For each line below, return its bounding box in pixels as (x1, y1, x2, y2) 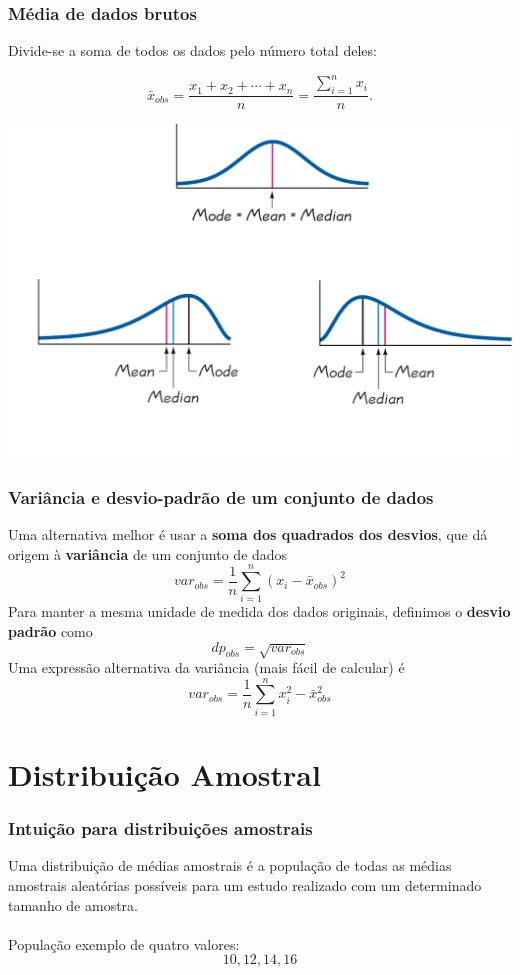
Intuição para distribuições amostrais (8, 816, 313, 841)
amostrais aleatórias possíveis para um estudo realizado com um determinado (8, 874, 482, 895)
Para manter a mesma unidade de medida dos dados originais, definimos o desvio (8, 601, 511, 622)
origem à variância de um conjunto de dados (8, 543, 288, 564)
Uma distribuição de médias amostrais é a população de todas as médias (8, 855, 452, 876)
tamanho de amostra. (8, 894, 139, 915)
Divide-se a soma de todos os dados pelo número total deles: (8, 40, 377, 61)
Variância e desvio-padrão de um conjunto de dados (8, 484, 434, 509)
